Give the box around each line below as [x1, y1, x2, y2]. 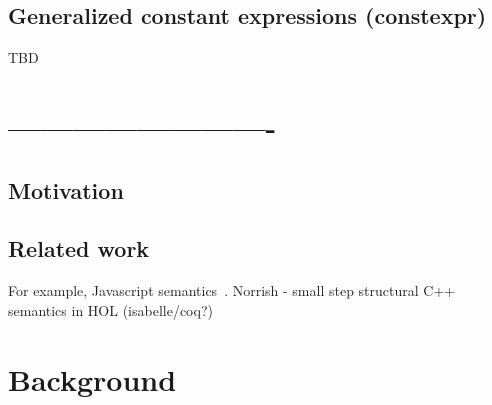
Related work [8, 233, 150, 264]
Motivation [8, 174, 124, 205]
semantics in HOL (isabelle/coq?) [8, 299, 213, 320]
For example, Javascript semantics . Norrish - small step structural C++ [8, 280, 456, 301]
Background [8, 358, 177, 399]
